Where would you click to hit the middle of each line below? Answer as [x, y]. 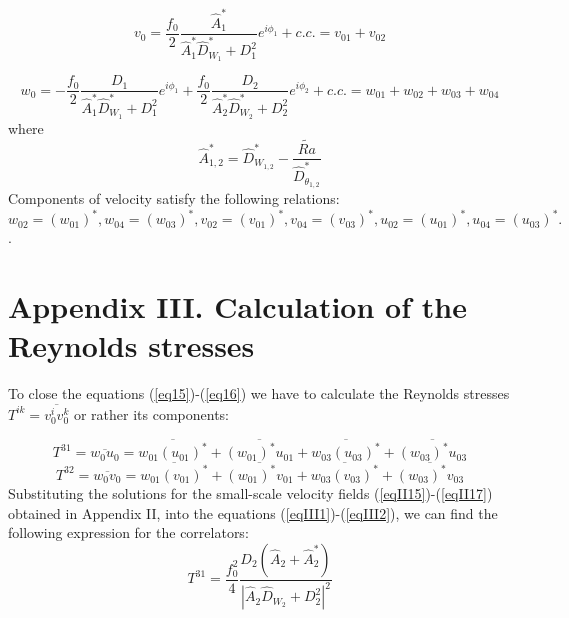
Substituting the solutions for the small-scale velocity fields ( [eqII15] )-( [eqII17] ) [250, 492]
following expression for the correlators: [128, 532]
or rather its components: [151, 413]
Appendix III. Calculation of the [237, 305]
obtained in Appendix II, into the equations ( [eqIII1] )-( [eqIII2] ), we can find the [253, 512]
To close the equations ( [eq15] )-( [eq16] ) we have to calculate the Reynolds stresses [259, 392]
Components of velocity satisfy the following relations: [174, 197]
